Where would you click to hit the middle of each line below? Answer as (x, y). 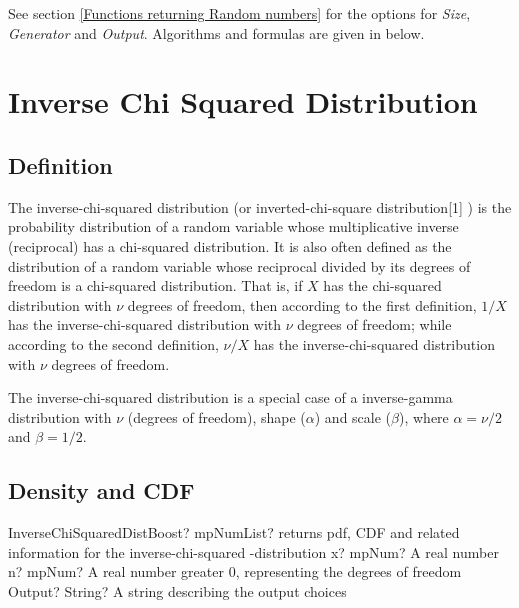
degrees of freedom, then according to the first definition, (302, 304)
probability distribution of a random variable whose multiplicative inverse (233, 226)
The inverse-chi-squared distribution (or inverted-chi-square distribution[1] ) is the (260, 206)
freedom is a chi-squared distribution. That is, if (155, 285)
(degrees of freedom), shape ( (216, 416)
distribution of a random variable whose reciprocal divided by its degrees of (239, 265)
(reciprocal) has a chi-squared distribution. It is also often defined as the (230, 245)
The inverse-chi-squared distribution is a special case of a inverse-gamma (230, 397)
